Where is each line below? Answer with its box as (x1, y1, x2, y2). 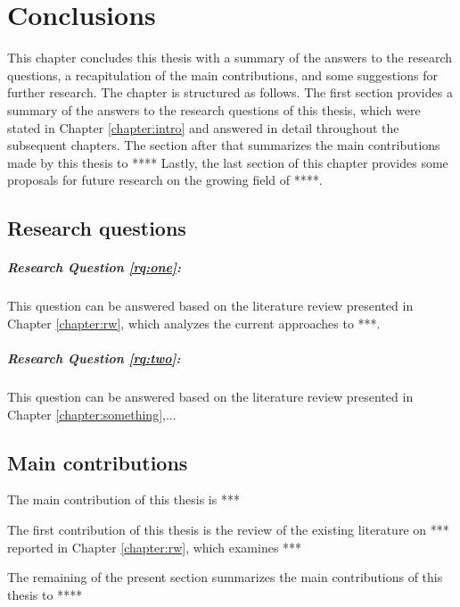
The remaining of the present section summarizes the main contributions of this (7, 568, 443, 586)
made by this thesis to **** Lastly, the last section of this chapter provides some (7, 153, 448, 171)
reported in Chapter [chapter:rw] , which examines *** (7, 537, 302, 556)
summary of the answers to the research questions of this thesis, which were (7, 100, 421, 119)
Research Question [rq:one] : (7, 258, 181, 277)
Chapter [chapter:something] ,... (7, 404, 177, 423)
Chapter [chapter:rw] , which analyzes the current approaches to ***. (7, 313, 381, 332)
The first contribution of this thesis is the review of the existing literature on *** (7, 520, 449, 538)
